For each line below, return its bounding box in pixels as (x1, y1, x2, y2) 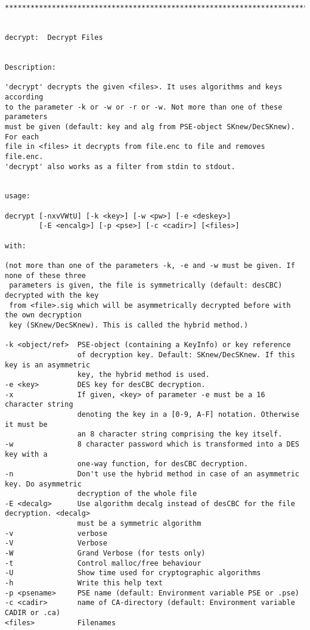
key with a (5, 450, 48, 459)
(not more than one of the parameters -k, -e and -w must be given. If (5, 261, 295, 270)
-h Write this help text (5, 579, 163, 588)
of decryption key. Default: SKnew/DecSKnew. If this (77, 350, 295, 359)
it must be (5, 420, 48, 429)
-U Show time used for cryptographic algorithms (5, 569, 261, 578)
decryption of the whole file (77, 489, 197, 498)
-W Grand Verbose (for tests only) (5, 549, 206, 558)
